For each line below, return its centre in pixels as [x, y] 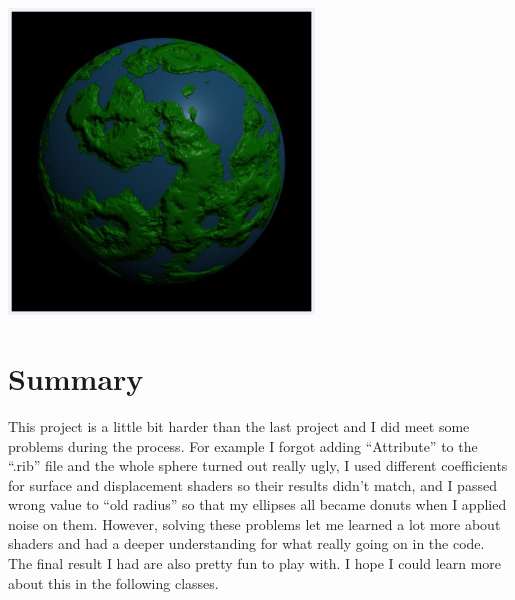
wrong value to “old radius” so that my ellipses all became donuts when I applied [257, 504]
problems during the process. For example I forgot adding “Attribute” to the [243, 445]
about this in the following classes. [113, 582]
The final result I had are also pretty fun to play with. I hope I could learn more [255, 563]
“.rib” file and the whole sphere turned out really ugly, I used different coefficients [258, 465]
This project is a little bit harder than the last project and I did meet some [239, 425]
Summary [76, 377]
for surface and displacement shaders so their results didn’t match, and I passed [252, 484]
